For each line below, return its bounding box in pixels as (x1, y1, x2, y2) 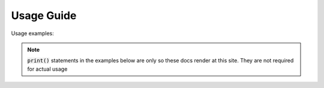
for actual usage (27, 65, 68, 73)
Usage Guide (11, 9, 77, 22)
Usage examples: (11, 30, 54, 37)
